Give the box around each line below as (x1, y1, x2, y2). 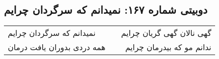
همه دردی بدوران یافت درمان (8, 41, 106, 53)
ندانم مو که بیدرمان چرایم (125, 41, 212, 53)
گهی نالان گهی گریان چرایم (121, 27, 212, 39)
